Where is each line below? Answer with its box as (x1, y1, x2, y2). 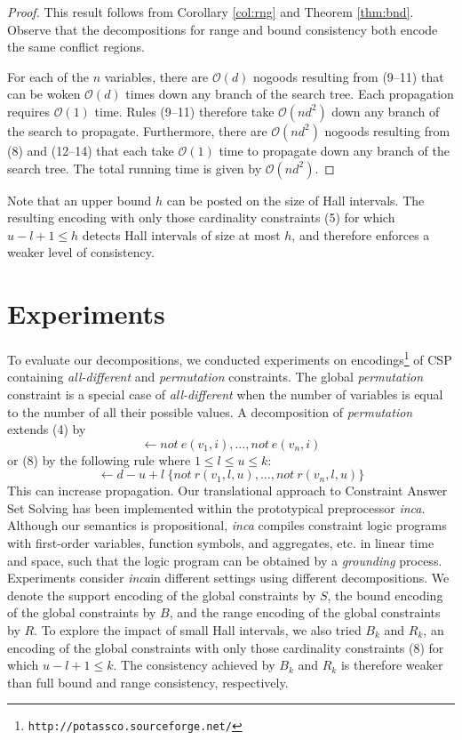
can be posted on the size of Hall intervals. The (166, 190, 425, 209)
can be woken (7, 84, 81, 103)
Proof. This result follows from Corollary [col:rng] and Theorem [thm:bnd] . (7, 3, 414, 20)
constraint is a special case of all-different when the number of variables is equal (7, 384, 443, 403)
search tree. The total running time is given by (7, 158, 262, 177)
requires (7, 101, 50, 120)
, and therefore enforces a (291, 225, 430, 244)
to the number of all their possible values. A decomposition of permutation (7, 402, 413, 421)
